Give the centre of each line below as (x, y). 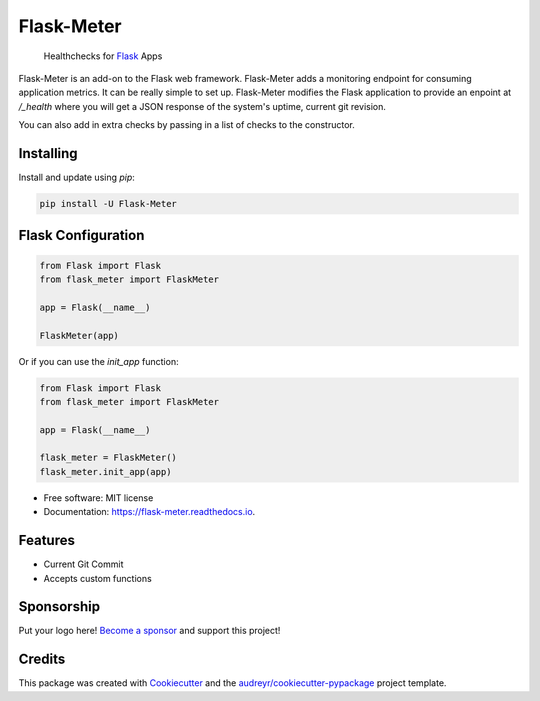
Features (46, 540)
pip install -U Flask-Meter (108, 203)
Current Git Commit (83, 564)
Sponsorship (59, 606)
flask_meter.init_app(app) (105, 471)
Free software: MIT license (98, 497)
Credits (42, 659)
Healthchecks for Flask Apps (103, 56)
